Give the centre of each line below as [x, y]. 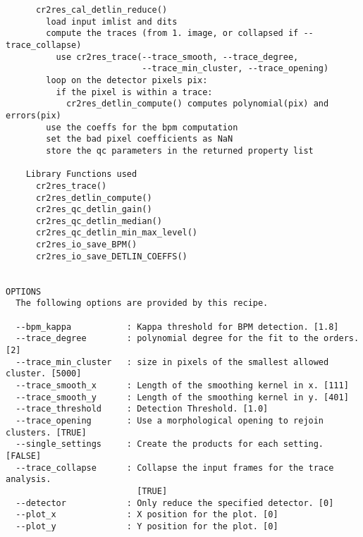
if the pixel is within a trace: [134, 92]
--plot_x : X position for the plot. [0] [147, 515]
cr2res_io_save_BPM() [86, 245]
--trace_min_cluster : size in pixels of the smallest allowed [172, 362]
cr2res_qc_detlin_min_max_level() [117, 233]
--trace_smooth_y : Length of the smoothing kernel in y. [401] [182, 397]
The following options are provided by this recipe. [142, 303]
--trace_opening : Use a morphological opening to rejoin [170, 420]
